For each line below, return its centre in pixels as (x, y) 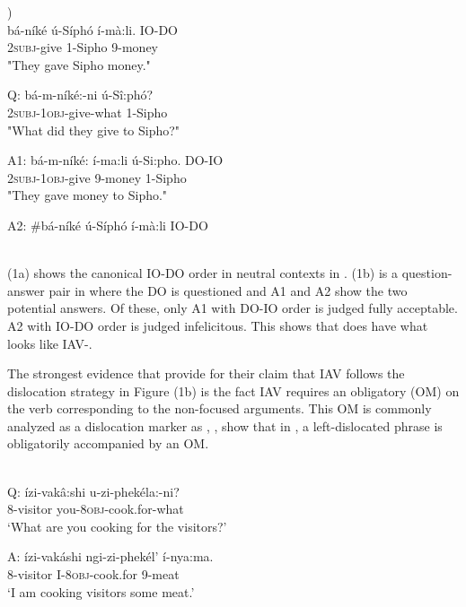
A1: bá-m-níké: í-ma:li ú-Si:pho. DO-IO (115, 160)
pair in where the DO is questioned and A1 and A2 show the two (228, 290)
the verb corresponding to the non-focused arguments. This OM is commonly (220, 408)
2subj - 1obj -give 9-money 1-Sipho (97, 177)
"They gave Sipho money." (79, 64)
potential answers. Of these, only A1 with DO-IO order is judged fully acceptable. (233, 308)
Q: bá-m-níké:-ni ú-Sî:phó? (80, 95)
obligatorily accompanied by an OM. (108, 443)
